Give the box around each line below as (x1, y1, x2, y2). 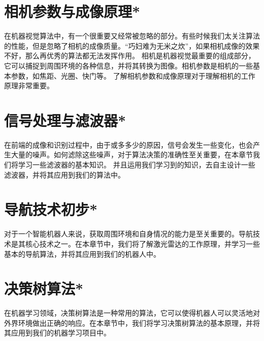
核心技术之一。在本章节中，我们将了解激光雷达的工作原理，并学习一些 (25, 238, 260, 249)
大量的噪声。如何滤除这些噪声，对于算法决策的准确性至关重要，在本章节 (11, 149, 253, 160)
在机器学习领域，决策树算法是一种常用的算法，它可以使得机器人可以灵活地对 (4, 308, 260, 318)
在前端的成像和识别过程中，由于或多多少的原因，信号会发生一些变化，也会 (4, 139, 253, 150)
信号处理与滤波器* (4, 110, 126, 130)
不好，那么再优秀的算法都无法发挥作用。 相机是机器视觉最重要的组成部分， (4, 50, 255, 61)
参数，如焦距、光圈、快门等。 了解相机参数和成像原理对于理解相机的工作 (11, 70, 255, 81)
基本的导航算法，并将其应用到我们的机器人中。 (4, 248, 160, 259)
